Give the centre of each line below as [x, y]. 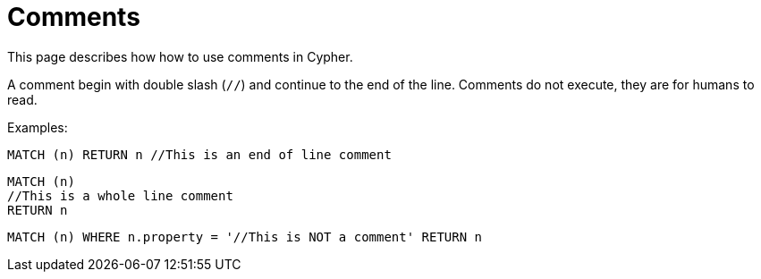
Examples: [38, 127]
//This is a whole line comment [120, 195]
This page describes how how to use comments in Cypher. [180, 56]
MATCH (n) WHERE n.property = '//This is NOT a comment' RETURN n [245, 237]
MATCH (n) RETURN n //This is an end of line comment [199, 154]
